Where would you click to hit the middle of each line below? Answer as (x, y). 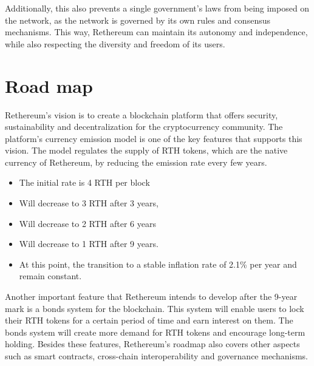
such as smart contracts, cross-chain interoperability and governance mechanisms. (156, 356)
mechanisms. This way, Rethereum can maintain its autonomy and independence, (156, 32)
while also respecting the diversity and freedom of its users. (115, 43)
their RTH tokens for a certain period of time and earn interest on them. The (149, 320)
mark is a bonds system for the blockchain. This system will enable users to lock (155, 308)
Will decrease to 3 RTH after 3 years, (89, 203)
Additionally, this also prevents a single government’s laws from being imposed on (157, 8)
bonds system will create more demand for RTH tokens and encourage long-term (155, 332)
